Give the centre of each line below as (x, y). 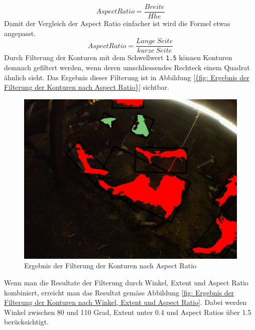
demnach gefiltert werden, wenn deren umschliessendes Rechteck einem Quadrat (127, 67)
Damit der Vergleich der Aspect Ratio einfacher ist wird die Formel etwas (117, 23)
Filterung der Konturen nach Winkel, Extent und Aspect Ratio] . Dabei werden (125, 302)
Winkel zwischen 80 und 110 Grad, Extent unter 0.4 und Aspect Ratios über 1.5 (128, 312)
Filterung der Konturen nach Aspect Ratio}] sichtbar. (87, 87)
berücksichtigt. (27, 322)
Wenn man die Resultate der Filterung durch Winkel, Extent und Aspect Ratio (126, 282)
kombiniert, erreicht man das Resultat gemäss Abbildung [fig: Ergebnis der (119, 292)
